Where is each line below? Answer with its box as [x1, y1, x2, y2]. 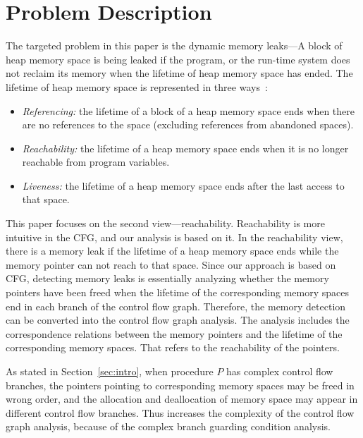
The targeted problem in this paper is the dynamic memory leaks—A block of [6, 38, 343, 53]
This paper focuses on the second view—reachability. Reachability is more [6, 216, 325, 231]
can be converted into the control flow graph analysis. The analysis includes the [6, 312, 350, 327]
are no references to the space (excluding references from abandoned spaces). [22, 117, 354, 132]
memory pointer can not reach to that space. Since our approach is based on [6, 257, 336, 272]
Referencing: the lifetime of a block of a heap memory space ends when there [22, 103, 355, 118]
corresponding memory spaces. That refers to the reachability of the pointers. [6, 340, 340, 355]
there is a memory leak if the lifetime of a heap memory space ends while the [6, 243, 339, 258]
